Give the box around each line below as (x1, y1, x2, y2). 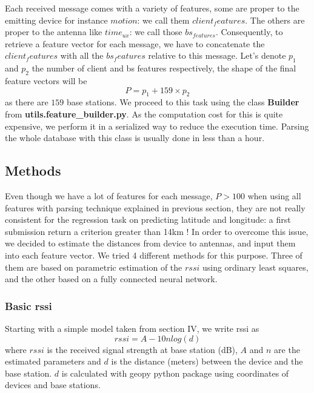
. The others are (245, 13, 305, 26)
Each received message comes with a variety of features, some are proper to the (5, 2, 299, 14)
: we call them (137, 13, 190, 26)
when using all (247, 189, 301, 202)
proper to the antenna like (5, 25, 102, 38)
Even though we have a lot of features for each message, (5, 189, 213, 202)
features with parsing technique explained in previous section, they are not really (5, 201, 306, 214)
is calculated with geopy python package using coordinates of (61, 366, 289, 379)
